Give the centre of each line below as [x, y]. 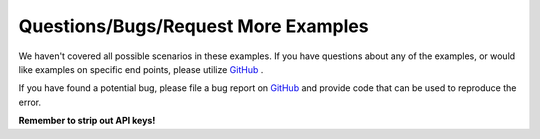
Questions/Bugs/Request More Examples [193, 26]
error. [30, 102]
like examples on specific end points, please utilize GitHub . [141, 69]
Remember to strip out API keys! [87, 121]
